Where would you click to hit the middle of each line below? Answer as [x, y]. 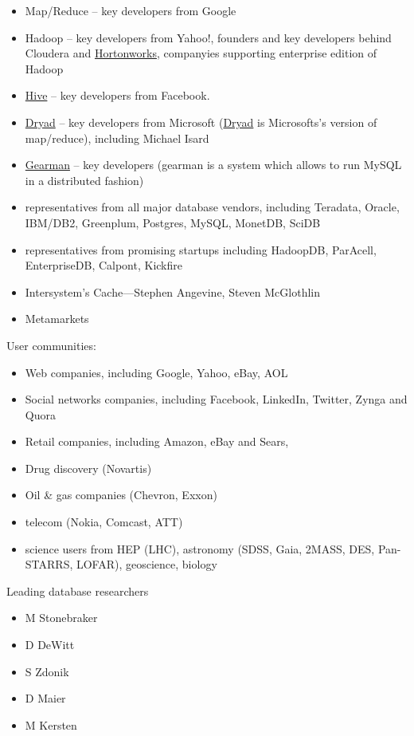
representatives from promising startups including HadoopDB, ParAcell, [201, 249]
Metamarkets [57, 319]
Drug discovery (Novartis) [88, 468]
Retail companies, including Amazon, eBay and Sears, [157, 441]
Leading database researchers [78, 590]
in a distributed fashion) [84, 180]
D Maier [45, 698]
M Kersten [51, 724]
